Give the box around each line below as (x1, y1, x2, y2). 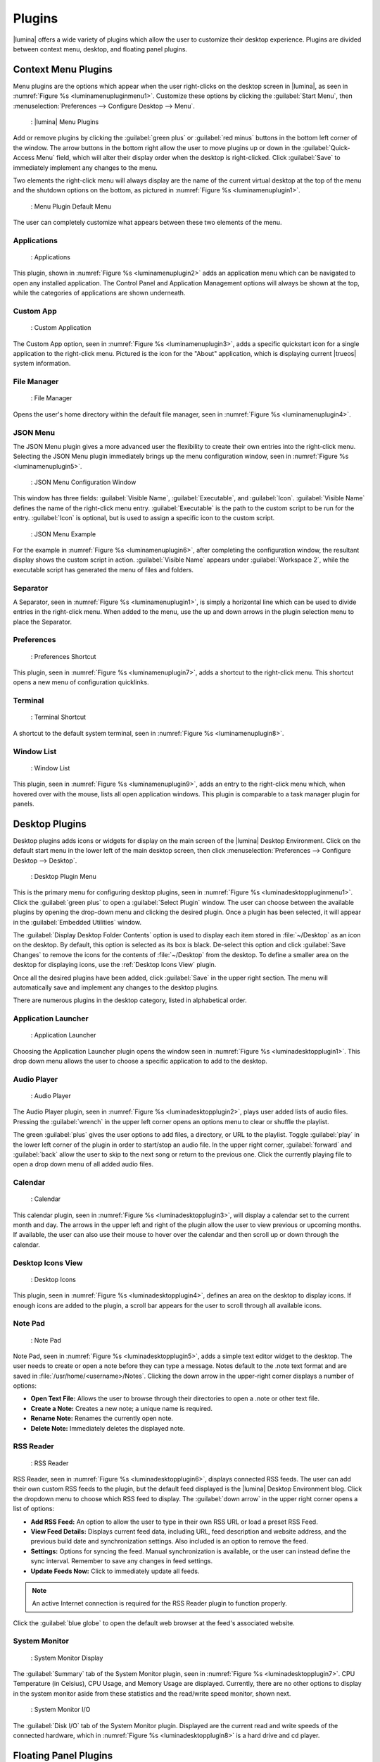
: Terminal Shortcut (30, 713, 87, 722)
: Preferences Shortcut (30, 652, 96, 660)
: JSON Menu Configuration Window (30, 478, 137, 486)
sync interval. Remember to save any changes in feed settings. (30, 1557, 213, 1565)
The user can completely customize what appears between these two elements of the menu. (13, 218, 282, 227)
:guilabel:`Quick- (302, 143, 350, 152)
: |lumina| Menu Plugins (30, 118, 99, 126)
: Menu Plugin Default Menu (30, 202, 112, 211)
